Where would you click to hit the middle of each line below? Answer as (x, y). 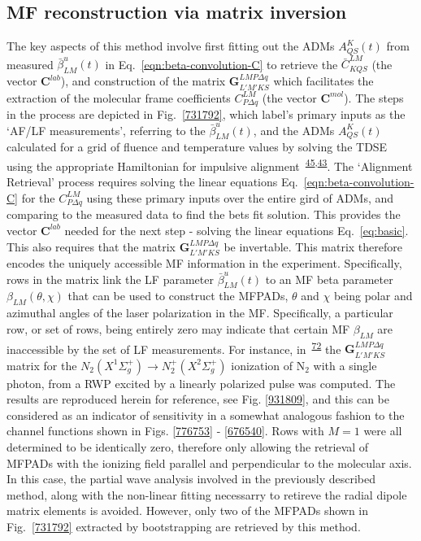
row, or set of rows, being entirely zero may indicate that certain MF (178, 328)
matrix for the (42, 365)
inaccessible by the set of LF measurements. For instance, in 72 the (174, 347)
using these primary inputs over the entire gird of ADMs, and (240, 197)
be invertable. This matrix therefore (313, 246)
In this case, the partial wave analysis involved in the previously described (191, 479)
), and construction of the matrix (143, 81)
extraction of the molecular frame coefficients (119, 97)
